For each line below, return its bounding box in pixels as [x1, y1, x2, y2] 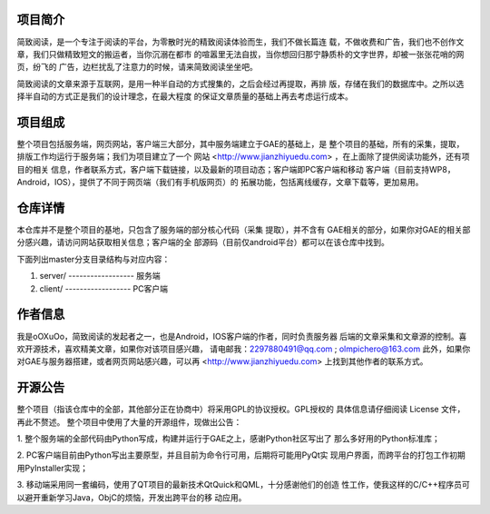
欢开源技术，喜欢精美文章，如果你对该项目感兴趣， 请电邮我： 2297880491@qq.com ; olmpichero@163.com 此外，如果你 [16, 343, 471, 354]
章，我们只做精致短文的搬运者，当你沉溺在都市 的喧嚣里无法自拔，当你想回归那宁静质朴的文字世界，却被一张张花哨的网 [16, 48, 465, 59]
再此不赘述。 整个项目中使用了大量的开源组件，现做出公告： [16, 416, 242, 427]
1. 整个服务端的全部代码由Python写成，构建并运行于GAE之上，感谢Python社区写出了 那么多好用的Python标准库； [16, 433, 440, 444]
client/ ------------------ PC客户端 [39, 282, 168, 294]
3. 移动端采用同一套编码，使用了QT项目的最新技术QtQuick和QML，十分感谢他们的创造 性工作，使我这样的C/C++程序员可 [16, 479, 471, 490]
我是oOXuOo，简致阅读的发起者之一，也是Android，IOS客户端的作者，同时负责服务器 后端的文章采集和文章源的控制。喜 [16, 331, 467, 341]
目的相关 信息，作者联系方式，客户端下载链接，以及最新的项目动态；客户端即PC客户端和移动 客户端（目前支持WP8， [16, 163, 456, 174]
